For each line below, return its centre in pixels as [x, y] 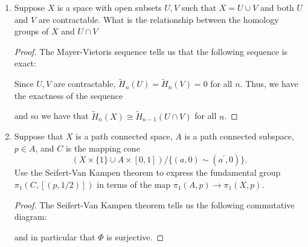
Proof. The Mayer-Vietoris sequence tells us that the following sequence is [151, 51]
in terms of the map [134, 184]
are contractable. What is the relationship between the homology [159, 19]
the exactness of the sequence [69, 95]
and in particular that [55, 236]
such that [199, 7]
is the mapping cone [103, 148]
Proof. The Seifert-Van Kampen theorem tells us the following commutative [154, 204]
